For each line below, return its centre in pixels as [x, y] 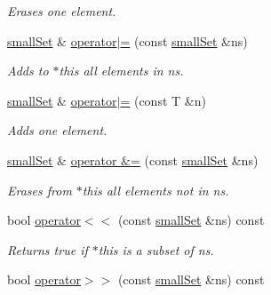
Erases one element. [62, 11]
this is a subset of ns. [156, 249]
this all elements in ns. [121, 71]
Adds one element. [57, 130]
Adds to [28, 71]
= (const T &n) [163, 100]
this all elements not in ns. [155, 190]
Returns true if [48, 249]
